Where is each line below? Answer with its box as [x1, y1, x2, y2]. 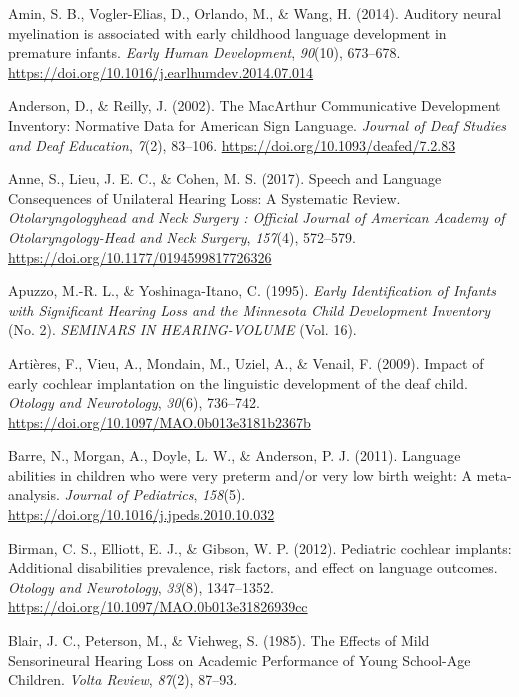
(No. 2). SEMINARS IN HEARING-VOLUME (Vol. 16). [8, 319, 357, 340]
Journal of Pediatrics [64, 484, 194, 505]
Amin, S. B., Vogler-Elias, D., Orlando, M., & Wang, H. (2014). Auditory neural [8, 3, 502, 23]
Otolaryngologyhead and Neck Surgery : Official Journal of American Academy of [8, 207, 505, 228]
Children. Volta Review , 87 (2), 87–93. [8, 669, 238, 690]
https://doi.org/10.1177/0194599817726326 [8, 246, 272, 267]
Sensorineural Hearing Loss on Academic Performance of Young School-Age [8, 649, 471, 670]
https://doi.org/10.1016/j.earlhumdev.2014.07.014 [8, 61, 314, 82]
